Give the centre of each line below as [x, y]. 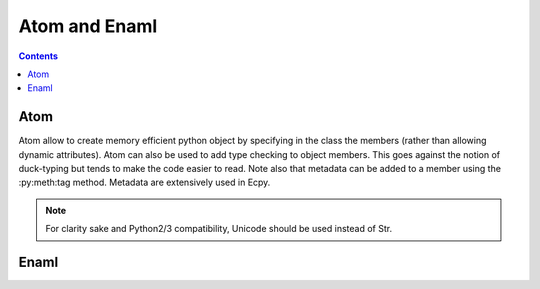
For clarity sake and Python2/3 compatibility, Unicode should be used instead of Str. [219, 229]
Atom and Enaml [88, 26]
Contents [38, 56]
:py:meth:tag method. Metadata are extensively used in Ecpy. [144, 182]
